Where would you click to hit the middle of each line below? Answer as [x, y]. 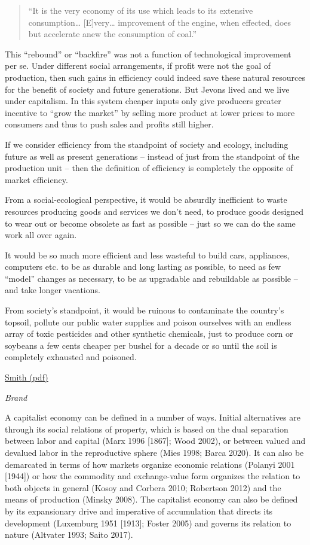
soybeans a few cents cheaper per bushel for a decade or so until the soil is [141, 345]
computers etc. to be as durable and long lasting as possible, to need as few [143, 267]
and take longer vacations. [53, 290]
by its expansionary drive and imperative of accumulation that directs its [139, 511]
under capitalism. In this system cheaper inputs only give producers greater [143, 101]
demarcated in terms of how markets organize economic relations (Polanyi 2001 [150, 464]
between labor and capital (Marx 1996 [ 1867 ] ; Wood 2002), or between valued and [155, 441]
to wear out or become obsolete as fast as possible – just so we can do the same [150, 223]
